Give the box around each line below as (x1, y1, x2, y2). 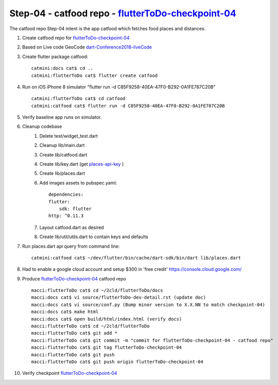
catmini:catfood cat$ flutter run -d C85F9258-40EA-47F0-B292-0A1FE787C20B (31, 102, 225, 109)
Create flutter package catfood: (22, 54, 89, 60)
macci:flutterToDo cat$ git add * (31, 330, 117, 336)
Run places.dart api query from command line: (22, 243, 120, 249)
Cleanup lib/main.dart (39, 142, 85, 148)
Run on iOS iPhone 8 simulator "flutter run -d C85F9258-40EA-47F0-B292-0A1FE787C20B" (22, 84, 216, 90)
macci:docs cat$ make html (31, 309, 99, 315)
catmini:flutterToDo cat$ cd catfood (31, 96, 126, 101)
